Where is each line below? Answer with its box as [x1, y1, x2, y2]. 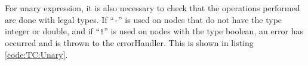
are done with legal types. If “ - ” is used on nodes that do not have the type [5, 13, 282, 25]
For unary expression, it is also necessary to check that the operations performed [5, 2, 300, 14]
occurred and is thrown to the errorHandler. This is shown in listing [5, 36, 254, 48]
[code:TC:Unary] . [5, 48, 68, 60]
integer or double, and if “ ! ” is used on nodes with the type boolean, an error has [5, 25, 304, 37]
